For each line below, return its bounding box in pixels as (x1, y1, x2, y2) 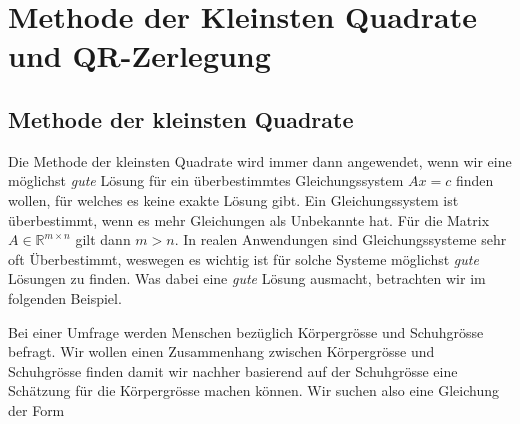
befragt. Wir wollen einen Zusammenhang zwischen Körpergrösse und (8, 341, 435, 362)
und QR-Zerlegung (8, 35, 271, 76)
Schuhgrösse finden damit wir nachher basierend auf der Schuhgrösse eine (8, 360, 458, 381)
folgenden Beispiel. (8, 287, 122, 308)
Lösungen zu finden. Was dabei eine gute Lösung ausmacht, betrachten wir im (8, 268, 486, 289)
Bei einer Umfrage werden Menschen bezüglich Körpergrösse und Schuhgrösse (8, 321, 484, 342)
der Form (8, 399, 65, 420)
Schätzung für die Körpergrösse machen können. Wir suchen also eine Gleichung (8, 380, 499, 401)
